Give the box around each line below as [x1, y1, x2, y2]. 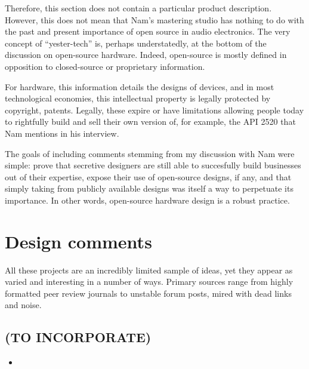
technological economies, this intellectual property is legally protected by [5, 92, 271, 104]
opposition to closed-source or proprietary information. [5, 60, 205, 72]
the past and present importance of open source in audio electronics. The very [5, 25, 291, 38]
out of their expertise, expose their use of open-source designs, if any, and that [5, 170, 292, 183]
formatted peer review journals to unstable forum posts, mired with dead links [5, 287, 292, 299]
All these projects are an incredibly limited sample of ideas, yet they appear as [5, 263, 293, 276]
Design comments [5, 229, 152, 253]
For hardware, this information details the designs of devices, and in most [5, 80, 274, 93]
